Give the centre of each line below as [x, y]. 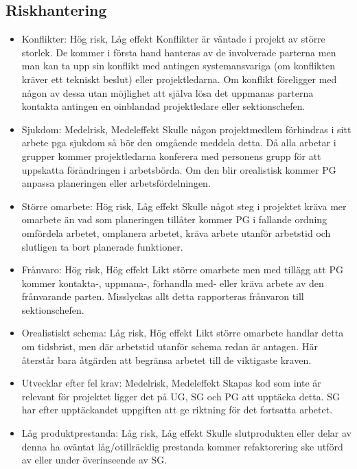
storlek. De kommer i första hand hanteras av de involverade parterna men [179, 52]
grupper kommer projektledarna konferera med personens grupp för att [171, 156]
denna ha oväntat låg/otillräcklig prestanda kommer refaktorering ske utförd [182, 446]
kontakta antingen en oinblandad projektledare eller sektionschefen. [163, 106]
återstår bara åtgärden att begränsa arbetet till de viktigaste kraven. [166, 359]
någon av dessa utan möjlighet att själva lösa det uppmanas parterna [168, 92]
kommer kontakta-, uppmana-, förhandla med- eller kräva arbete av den [173, 283]
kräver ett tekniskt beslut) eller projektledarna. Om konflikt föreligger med [179, 79]
